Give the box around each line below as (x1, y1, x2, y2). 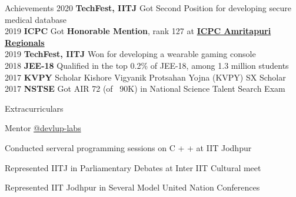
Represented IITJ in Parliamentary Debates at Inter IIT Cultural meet (5, 161, 261, 173)
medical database (5, 13, 67, 25)
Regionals (5, 36, 45, 48)
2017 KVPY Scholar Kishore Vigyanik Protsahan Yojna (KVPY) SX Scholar (5, 71, 286, 83)
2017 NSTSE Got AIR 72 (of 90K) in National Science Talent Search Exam (5, 82, 285, 95)
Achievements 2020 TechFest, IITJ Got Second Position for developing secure (5, 2, 291, 14)
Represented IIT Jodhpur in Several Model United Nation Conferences (5, 181, 260, 193)
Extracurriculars (5, 102, 64, 114)
